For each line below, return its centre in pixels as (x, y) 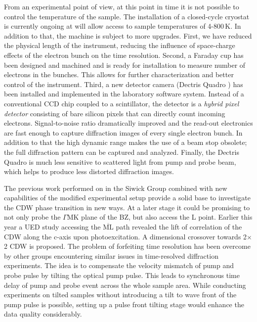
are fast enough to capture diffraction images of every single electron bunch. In (123, 132)
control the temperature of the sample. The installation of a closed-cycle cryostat (127, 16)
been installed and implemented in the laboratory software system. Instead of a (124, 94)
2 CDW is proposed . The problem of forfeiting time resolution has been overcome (127, 246)
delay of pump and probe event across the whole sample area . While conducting (125, 285)
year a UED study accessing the (52, 227)
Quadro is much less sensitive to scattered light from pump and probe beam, (120, 161)
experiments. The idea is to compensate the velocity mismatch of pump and (119, 265)
